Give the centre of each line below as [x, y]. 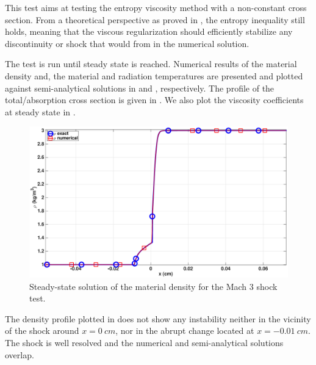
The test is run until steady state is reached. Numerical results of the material [151, 64]
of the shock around [42, 331]
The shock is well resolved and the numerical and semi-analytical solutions [144, 342]
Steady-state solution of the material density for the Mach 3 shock [153, 286]
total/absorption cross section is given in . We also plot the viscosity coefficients [154, 100]
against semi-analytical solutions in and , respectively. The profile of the [140, 88]
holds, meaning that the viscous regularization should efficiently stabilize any [149, 31]
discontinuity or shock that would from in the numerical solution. [127, 43]
